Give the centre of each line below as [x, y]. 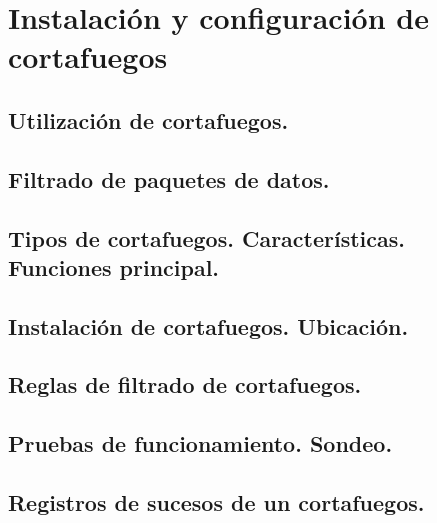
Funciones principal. [114, 266]
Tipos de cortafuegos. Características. [206, 237]
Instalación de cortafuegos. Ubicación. [208, 325]
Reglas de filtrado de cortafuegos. [185, 384]
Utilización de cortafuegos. [148, 119]
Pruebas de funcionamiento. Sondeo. [200, 443]
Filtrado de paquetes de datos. [169, 178]
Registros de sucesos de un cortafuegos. [216, 502]
